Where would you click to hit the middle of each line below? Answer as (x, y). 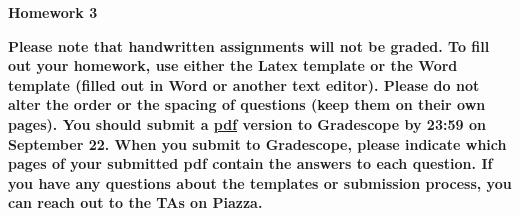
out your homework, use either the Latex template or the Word (233, 65)
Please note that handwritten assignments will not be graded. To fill (249, 45)
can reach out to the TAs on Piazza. (135, 202)
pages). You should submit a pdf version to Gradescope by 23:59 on (247, 123)
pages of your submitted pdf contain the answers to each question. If (250, 163)
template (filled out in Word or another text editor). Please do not (244, 84)
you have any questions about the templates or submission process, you (260, 182)
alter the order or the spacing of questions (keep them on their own (247, 104)
